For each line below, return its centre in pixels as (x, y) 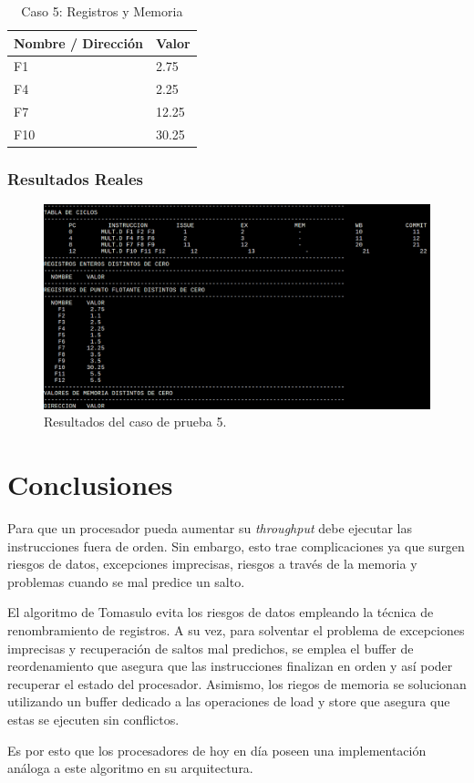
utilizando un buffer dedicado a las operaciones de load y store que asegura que (229, 701)
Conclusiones (90, 484)
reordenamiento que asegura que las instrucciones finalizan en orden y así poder (230, 666)
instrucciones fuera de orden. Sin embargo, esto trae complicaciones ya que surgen (236, 546)
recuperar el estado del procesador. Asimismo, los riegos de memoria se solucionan (237, 683)
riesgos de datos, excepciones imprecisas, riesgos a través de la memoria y (212, 564)
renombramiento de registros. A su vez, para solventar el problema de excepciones (236, 629)
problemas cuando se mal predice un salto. (126, 581)
